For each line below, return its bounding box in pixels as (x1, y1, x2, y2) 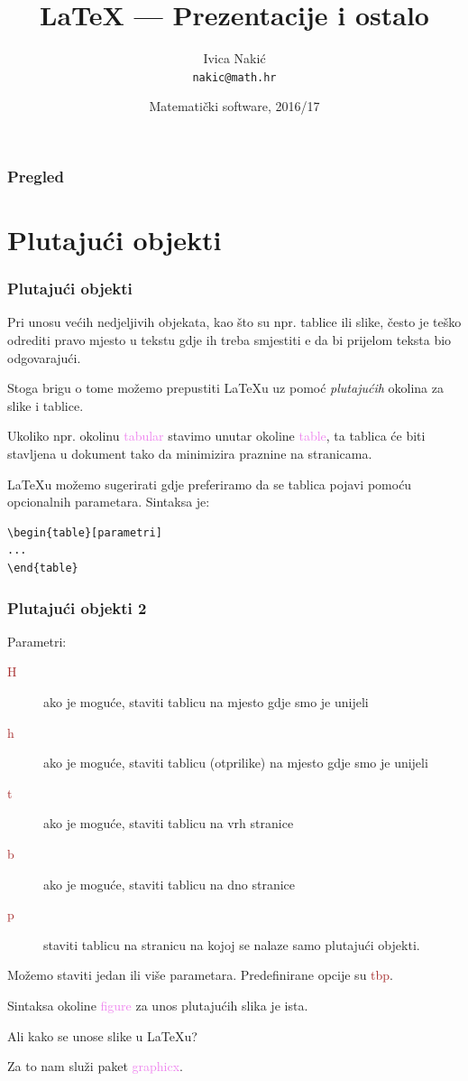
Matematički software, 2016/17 (149, 97, 320, 116)
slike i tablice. (7, 396, 84, 415)
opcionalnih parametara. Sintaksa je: (7, 492, 210, 511)
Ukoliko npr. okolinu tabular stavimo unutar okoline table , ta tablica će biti (7, 426, 426, 445)
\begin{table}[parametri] (7, 526, 162, 539)
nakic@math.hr (192, 70, 277, 84)
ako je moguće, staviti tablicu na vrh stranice (43, 814, 294, 833)
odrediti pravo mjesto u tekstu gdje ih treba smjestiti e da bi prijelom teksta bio (7, 331, 452, 349)
